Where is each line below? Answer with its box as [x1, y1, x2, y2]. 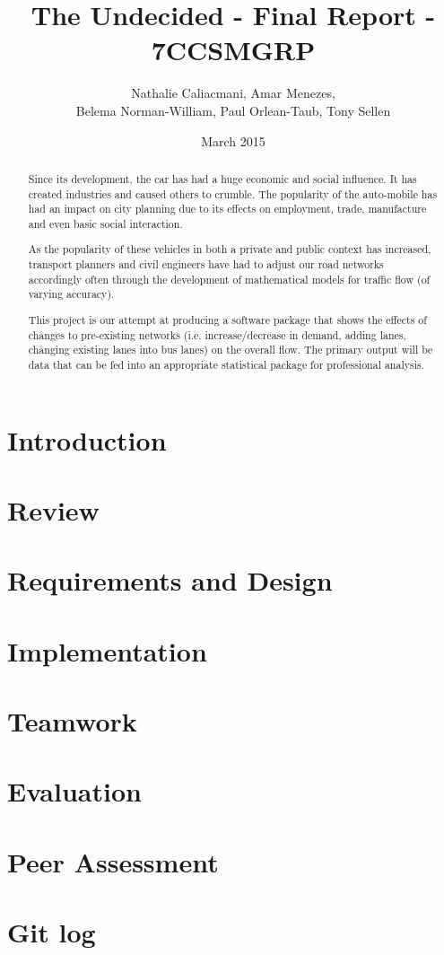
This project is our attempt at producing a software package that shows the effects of [28, 311, 427, 327]
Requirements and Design [7, 562, 333, 599]
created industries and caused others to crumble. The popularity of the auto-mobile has [28, 186, 438, 201]
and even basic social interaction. [28, 215, 183, 231]
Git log [7, 914, 96, 951]
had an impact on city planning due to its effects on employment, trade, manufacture [28, 201, 427, 216]
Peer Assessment [7, 843, 219, 880]
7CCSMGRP [151, 31, 316, 68]
